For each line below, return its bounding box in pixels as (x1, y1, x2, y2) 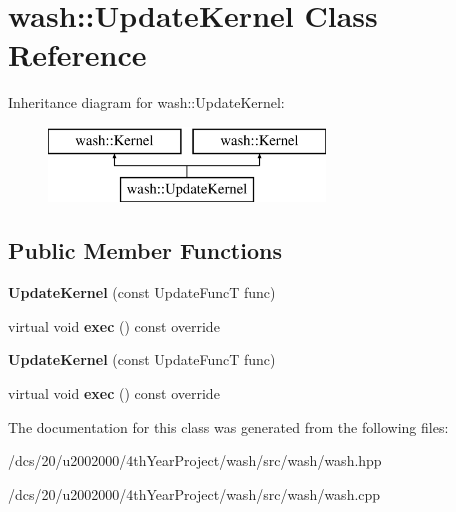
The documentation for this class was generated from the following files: (8, 416, 449, 437)
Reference (8, 34, 147, 75)
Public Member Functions (8, 235, 282, 266)
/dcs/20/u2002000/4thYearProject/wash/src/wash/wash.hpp (8, 450, 382, 471)
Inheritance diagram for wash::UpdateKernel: (8, 92, 285, 113)
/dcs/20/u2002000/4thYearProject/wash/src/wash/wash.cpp (8, 483, 381, 504)
